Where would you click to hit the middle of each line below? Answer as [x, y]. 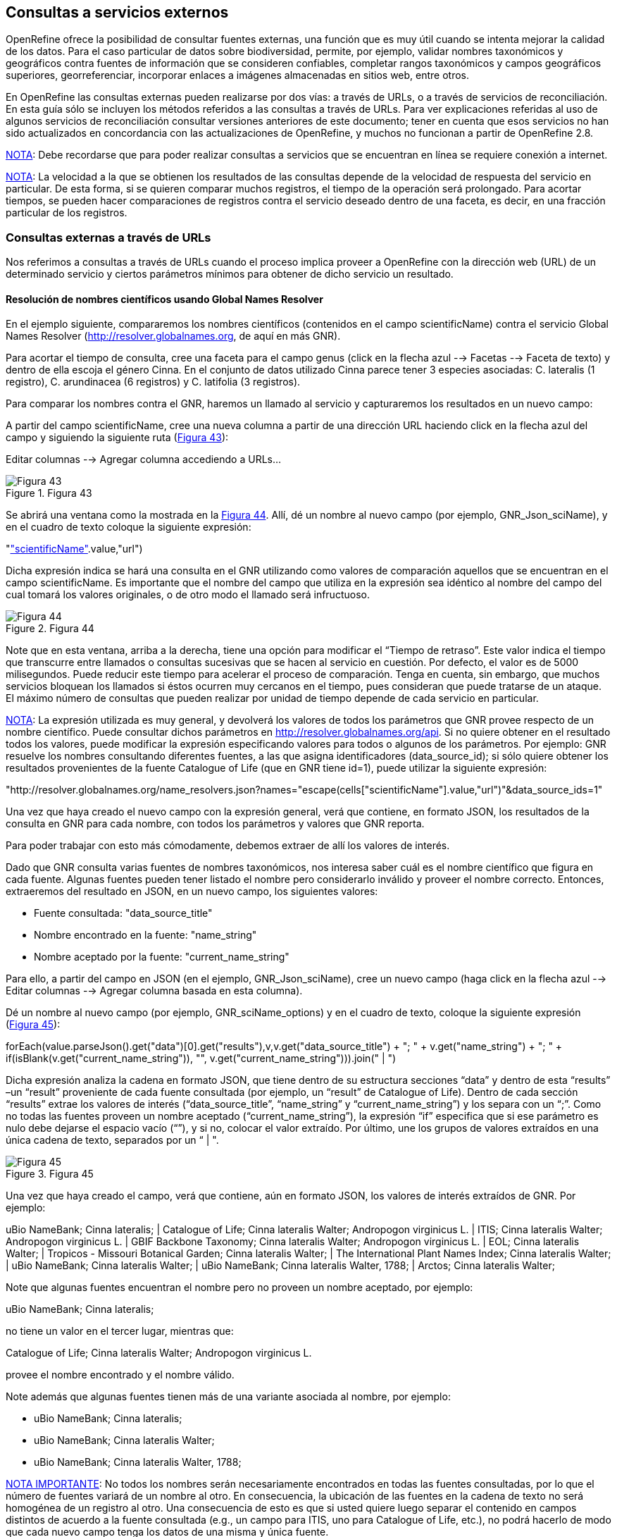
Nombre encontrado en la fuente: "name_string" [145, 935]
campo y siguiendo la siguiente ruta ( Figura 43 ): [117, 438]
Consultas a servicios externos [117, 12]
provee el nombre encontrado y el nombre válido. [120, 1375]
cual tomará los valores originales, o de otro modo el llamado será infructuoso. [188, 595]
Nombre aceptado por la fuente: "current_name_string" [162, 957]
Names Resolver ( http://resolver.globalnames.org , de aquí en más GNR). [173, 336]
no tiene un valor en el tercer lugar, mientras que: [120, 1331]
